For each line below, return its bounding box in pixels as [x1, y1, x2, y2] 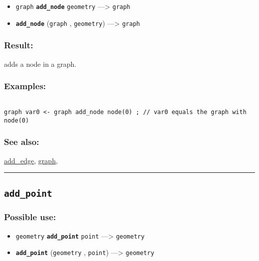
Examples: [4, 80, 46, 92]
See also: [4, 135, 39, 148]
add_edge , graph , [4, 155, 58, 165]
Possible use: [4, 211, 56, 223]
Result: [4, 39, 33, 51]
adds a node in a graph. [4, 58, 77, 69]
